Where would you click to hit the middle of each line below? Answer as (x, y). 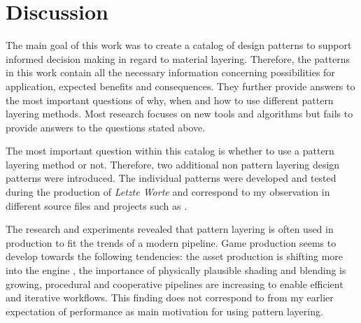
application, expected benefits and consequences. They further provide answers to (180, 86)
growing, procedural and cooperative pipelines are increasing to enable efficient (175, 283)
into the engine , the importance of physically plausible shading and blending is (176, 270)
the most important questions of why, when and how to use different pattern (170, 100)
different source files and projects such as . (97, 205)
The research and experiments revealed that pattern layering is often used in (170, 229)
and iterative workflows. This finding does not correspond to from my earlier (170, 297)
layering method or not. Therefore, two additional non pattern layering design (173, 164)
